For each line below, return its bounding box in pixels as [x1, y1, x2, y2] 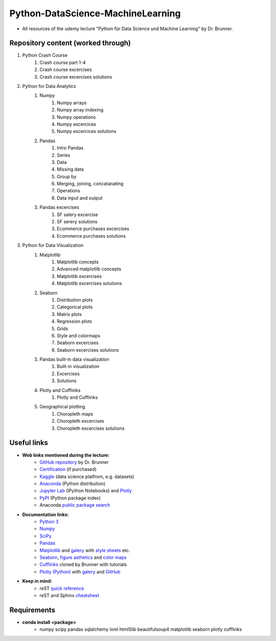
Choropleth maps [57, 410, 94, 417]
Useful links [9, 439, 49, 447]
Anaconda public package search [39, 502, 110, 508]
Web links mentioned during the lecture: [22, 452, 110, 458]
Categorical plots [57, 304, 93, 310]
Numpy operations [57, 114, 96, 120]
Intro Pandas [57, 145, 84, 151]
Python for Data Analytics [22, 83, 76, 89]
